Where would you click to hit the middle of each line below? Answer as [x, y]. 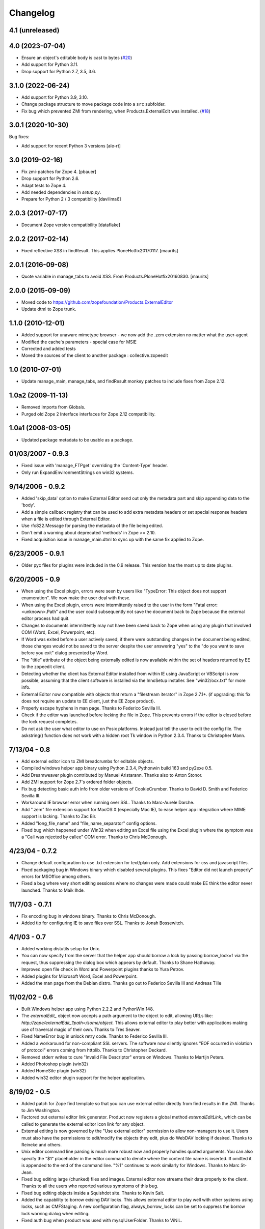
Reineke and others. [42, 1144]
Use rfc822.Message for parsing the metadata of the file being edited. [92, 526]
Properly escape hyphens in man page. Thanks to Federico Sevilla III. [91, 708]
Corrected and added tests [49, 349]
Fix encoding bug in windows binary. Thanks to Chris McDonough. [89, 916]
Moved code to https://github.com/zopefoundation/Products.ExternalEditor [97, 302]
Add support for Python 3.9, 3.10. [55, 97]
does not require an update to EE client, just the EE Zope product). [88, 701]
